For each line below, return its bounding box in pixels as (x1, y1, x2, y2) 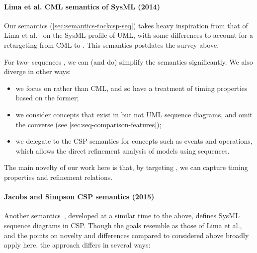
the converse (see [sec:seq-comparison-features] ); (15, 119, 162, 129)
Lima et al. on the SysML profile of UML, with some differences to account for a (4, 30, 254, 40)
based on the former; (15, 92, 79, 103)
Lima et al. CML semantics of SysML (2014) (4, 1, 161, 11)
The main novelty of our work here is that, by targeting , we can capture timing (4, 162, 248, 172)
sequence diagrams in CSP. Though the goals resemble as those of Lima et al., (4, 220, 242, 230)
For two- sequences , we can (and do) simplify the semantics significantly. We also (4, 56, 253, 67)
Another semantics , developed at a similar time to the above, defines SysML (4, 210, 240, 221)
